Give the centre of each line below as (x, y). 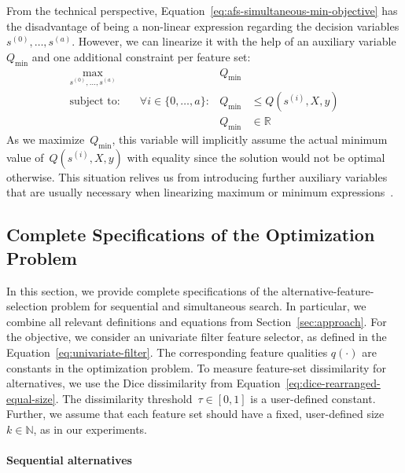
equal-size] (31, 398)
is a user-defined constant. (313, 398)
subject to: (95, 102)
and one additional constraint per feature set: (141, 56)
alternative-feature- (328, 290)
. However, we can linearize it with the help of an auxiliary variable (234, 41)
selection (27, 306)
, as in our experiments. (90, 429)
